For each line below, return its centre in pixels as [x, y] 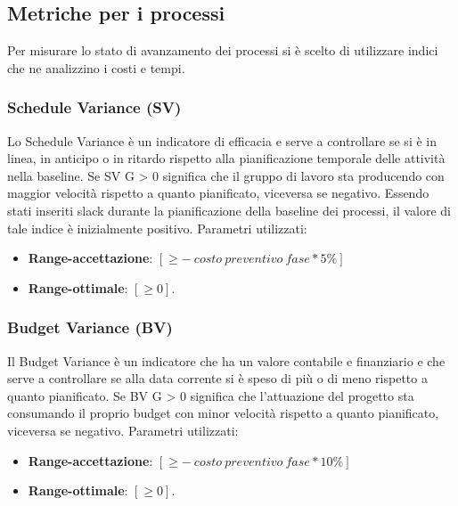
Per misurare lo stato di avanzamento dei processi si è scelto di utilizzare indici [223, 50]
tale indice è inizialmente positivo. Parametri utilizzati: [157, 228]
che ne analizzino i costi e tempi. [96, 67]
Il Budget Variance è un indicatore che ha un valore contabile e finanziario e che [226, 360]
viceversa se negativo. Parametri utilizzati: [123, 430]
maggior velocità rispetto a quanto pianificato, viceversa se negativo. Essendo [218, 193]
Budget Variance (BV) [90, 327]
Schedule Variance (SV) [94, 107]
